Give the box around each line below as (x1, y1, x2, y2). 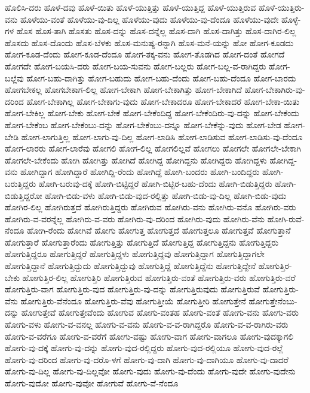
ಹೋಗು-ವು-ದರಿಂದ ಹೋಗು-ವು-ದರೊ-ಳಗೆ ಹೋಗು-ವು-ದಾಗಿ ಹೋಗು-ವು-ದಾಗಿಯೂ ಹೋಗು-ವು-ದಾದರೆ (5, 353, 288, 365)
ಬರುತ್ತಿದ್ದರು (5, 177, 36, 189)
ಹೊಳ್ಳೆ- (281, 13, 301, 25)
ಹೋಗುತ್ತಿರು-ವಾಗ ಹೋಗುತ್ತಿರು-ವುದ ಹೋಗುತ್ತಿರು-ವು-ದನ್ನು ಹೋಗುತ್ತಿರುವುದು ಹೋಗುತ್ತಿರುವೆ (5, 283, 260, 295)
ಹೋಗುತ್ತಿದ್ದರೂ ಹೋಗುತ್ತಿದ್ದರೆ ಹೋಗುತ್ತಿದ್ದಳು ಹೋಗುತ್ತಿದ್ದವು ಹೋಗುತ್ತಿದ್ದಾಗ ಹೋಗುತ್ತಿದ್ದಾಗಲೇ (5, 247, 265, 260)
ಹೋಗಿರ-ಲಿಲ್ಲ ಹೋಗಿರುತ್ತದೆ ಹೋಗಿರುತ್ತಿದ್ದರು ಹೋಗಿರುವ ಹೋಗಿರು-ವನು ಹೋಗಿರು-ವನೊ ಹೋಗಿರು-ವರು (5, 201, 296, 213)
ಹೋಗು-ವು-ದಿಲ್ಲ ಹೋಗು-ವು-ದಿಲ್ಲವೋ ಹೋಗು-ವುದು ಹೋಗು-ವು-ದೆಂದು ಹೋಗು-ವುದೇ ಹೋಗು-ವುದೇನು (5, 365, 296, 377)
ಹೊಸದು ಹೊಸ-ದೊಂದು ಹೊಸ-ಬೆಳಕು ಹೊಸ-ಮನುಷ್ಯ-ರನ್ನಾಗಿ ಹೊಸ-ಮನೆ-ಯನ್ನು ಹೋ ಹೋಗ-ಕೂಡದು (5, 36, 294, 49)
